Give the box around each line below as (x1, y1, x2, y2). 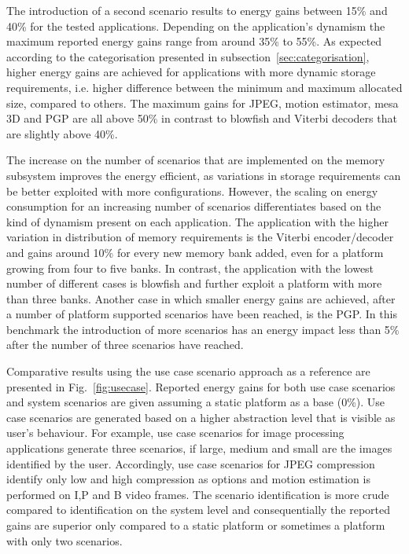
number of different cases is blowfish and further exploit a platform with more (6, 275, 382, 292)
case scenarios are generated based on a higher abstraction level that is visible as (6, 409, 396, 425)
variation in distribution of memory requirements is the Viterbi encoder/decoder (6, 229, 394, 245)
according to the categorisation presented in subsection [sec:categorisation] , (6, 48, 370, 64)
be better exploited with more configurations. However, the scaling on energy (6, 182, 378, 199)
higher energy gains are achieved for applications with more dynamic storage (6, 64, 376, 80)
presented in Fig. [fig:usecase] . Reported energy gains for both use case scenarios (6, 378, 396, 394)
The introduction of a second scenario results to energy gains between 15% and (6, 2, 388, 18)
